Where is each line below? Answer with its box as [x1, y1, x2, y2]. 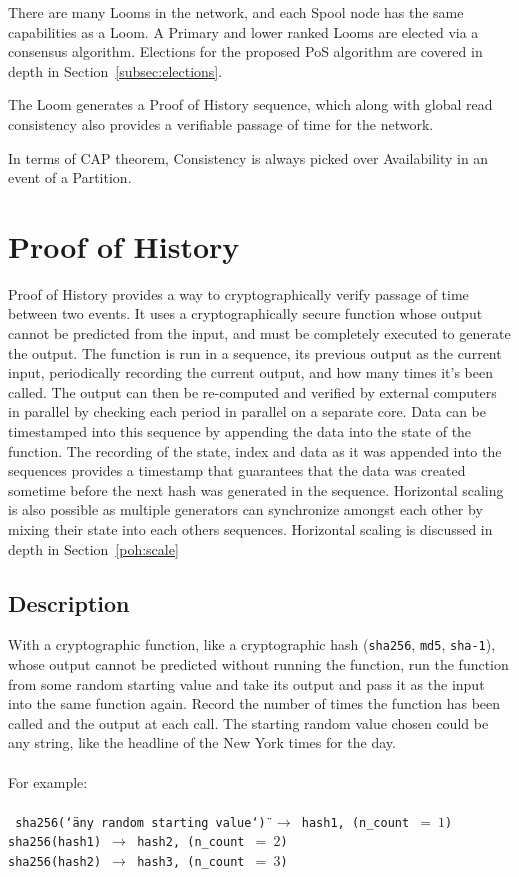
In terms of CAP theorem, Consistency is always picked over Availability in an [8, 147, 489, 168]
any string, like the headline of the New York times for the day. [8, 732, 396, 753]
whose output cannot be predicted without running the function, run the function [8, 654, 509, 675]
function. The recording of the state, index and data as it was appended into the [8, 440, 502, 461]
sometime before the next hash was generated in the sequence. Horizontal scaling [8, 479, 504, 500]
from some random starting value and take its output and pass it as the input [8, 673, 485, 694]
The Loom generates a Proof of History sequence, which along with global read [8, 94, 493, 115]
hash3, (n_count [137, 855, 245, 870]
